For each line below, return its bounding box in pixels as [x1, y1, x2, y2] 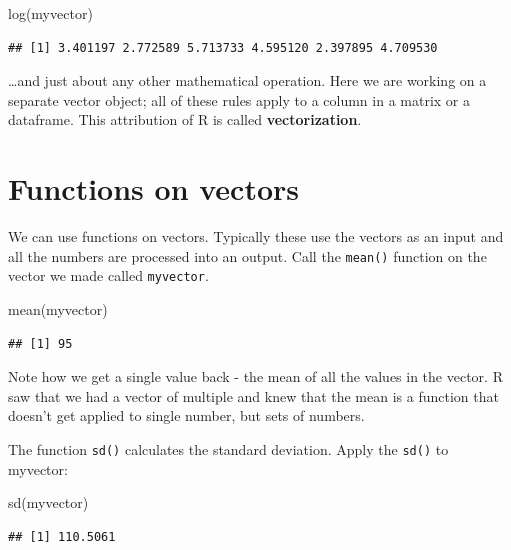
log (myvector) [8, 3, 93, 23]
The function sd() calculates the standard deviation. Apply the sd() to [8, 438, 449, 459]
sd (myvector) [8, 492, 89, 513]
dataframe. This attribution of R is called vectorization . [8, 109, 362, 130]
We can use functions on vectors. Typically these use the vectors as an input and [8, 226, 504, 247]
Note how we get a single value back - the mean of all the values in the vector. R [8, 366, 503, 387]
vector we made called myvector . [8, 265, 209, 286]
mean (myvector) [8, 299, 108, 319]
